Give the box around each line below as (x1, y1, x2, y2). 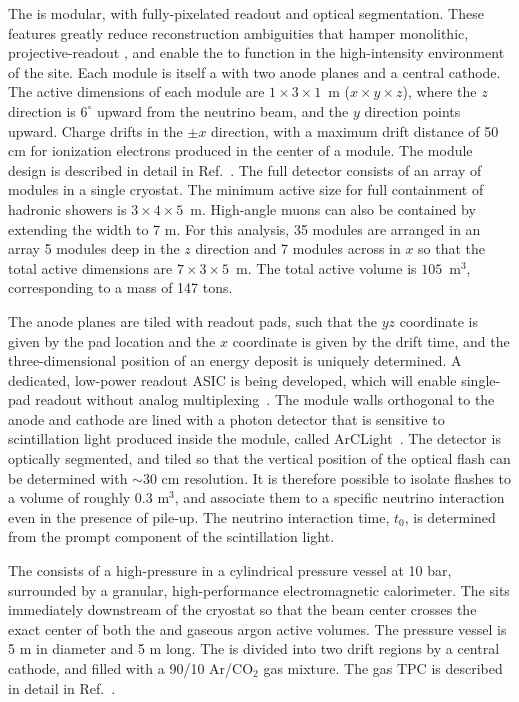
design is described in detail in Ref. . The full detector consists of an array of (8, 159, 482, 180)
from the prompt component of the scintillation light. (8, 526, 335, 547)
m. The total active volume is (236, 257, 417, 278)
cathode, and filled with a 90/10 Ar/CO (8, 658, 254, 678)
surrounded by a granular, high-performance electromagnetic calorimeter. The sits (8, 579, 510, 600)
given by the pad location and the (8, 330, 216, 351)
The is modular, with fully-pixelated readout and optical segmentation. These (8, 3, 484, 23)
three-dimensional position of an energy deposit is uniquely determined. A (8, 350, 462, 371)
